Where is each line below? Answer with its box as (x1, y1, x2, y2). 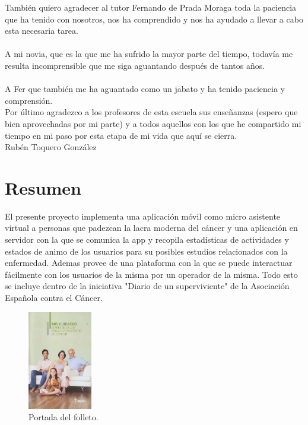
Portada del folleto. (28, 411, 99, 423)
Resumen (5, 175, 81, 199)
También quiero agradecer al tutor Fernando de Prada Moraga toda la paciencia (5, 1, 297, 13)
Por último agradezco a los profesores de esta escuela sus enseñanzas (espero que (5, 106, 298, 118)
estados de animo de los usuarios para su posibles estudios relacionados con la (5, 245, 288, 257)
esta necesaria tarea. (5, 24, 78, 37)
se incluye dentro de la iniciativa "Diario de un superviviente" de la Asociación (5, 280, 290, 292)
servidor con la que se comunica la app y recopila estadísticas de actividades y (5, 233, 289, 246)
